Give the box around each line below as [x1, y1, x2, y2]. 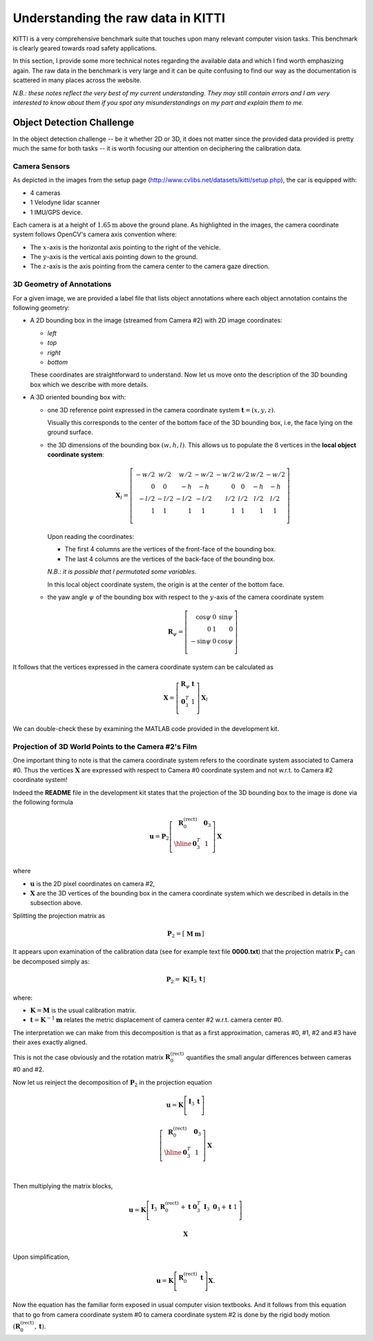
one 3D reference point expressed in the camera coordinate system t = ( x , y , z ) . [47, 406, 276, 414]
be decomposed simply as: [12, 957, 90, 965]
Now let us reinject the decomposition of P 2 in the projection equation [12, 1078, 212, 1088]
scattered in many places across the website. [12, 76, 142, 84]
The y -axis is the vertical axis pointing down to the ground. [30, 253, 198, 261]
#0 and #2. [12, 1065, 44, 1074]
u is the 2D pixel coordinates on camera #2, [30, 879, 155, 888]
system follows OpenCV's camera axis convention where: [12, 230, 178, 238]
